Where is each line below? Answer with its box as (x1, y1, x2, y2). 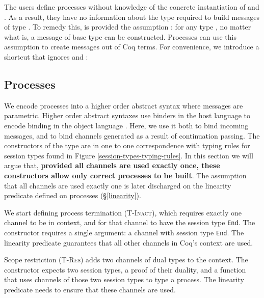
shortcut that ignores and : (4, 51, 88, 62)
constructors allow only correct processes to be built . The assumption (4, 170, 247, 180)
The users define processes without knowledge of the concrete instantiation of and (4, 2, 259, 12)
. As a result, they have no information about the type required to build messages (4, 11, 260, 22)
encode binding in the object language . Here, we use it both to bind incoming (4, 120, 249, 130)
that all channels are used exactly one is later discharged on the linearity (4, 180, 231, 191)
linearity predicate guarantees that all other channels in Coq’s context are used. (4, 237, 253, 248)
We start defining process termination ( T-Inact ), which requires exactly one (4, 207, 242, 218)
